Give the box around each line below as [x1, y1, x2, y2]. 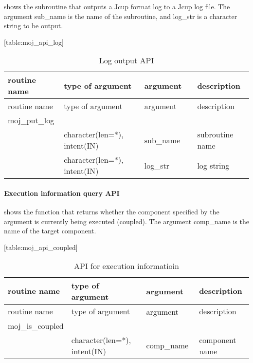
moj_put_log [8, 115, 54, 126]
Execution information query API [4, 188, 120, 198]
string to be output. [4, 20, 63, 31]
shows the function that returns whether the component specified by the [4, 207, 219, 217]
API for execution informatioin [74, 260, 179, 271]
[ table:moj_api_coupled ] [4, 242, 78, 252]
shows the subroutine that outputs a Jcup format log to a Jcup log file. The [4, 1, 230, 11]
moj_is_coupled [8, 320, 64, 331]
